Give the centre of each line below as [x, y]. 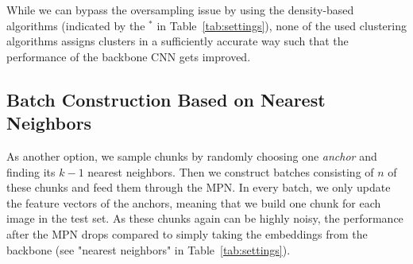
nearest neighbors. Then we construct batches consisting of [231, 171]
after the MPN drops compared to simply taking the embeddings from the [187, 233]
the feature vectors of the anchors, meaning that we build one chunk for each [194, 202]
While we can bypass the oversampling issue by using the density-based [180, 10]
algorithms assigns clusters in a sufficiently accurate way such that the [178, 41]
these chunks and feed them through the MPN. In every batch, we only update [199, 187]
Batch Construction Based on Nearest [166, 99]
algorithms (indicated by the [76, 25]
